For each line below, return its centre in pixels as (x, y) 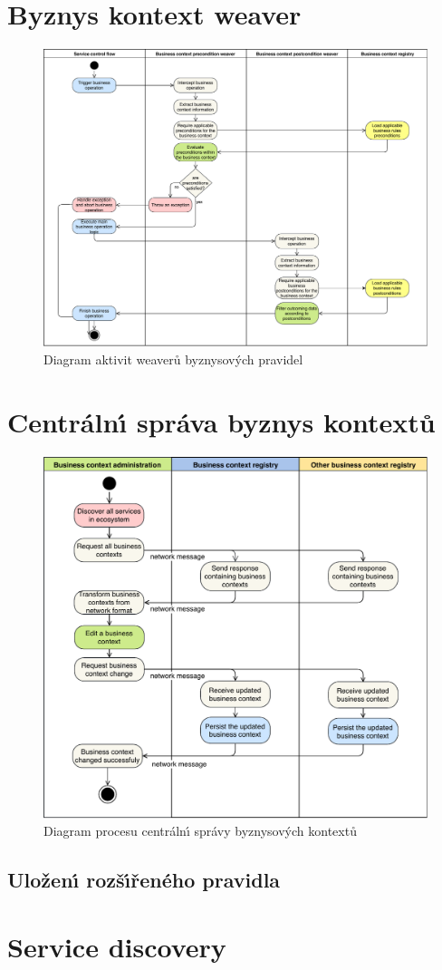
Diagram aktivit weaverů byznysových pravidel (173, 359)
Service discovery (117, 946)
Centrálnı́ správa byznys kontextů (221, 421)
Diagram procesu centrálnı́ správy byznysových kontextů (200, 831)
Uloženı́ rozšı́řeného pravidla (144, 880)
